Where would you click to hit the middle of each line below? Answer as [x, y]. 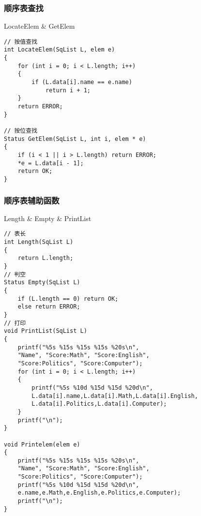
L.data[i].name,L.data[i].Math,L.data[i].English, [115, 396]
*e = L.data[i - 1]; [51, 163]
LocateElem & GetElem [39, 26]
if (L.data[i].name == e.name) [82, 82]
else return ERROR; [49, 307]
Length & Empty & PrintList [48, 218]
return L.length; [46, 258]
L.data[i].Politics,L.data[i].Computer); [99, 404]
